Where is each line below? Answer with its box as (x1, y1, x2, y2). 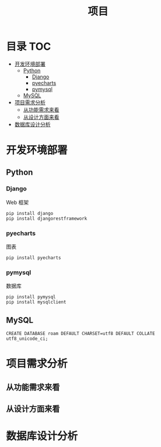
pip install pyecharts (6, 255, 61, 261)
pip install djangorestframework (6, 216, 87, 221)
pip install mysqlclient (6, 299, 66, 305)
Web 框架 (6, 199, 29, 206)
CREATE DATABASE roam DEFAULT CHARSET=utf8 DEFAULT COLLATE (6, 331, 156, 337)
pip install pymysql (6, 294, 57, 300)
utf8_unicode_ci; (6, 336, 48, 342)
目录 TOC (6, 40, 51, 53)
